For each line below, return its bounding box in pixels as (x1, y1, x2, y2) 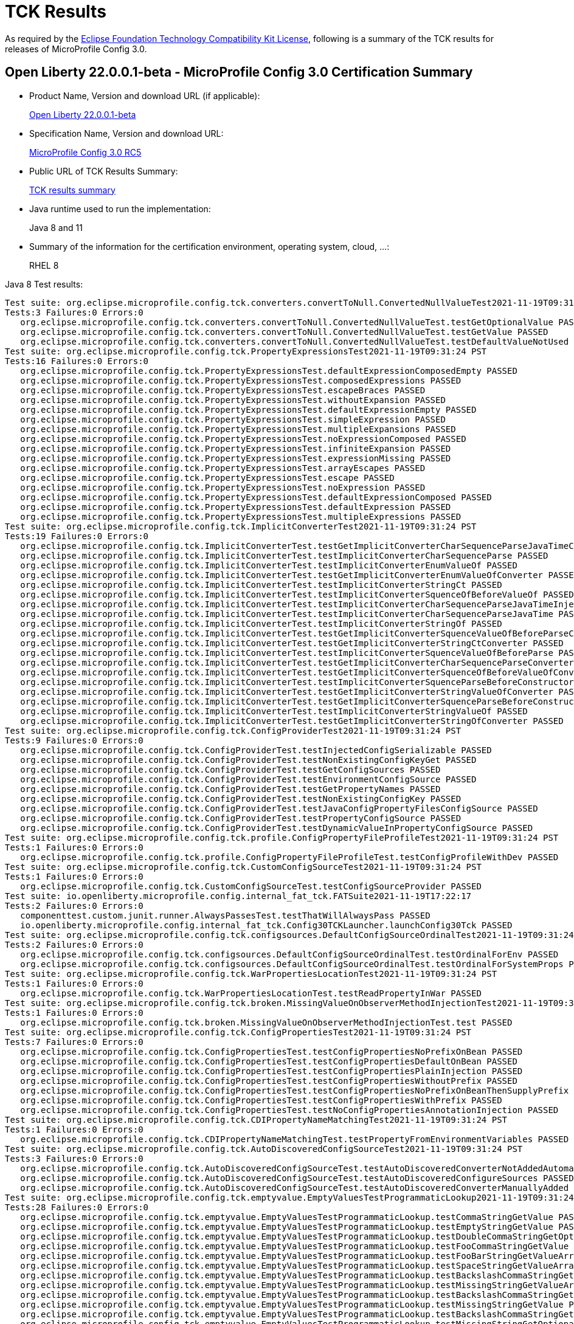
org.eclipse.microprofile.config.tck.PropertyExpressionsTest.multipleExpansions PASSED (20, 424, 456, 434)
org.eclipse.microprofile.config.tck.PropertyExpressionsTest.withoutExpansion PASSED (20, 395, 446, 405)
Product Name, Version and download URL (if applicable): (29, 90, 260, 101)
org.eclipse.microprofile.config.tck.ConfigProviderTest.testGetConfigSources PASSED (20, 764, 441, 774)
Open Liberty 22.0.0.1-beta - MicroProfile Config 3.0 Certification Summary (5, 64, 473, 80)
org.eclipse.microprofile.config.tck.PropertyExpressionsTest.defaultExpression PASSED (20, 502, 451, 512)
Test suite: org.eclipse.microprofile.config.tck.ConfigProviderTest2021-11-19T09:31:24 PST (5, 725, 462, 736)
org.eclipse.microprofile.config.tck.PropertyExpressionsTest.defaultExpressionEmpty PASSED (20, 404, 477, 415)
